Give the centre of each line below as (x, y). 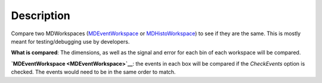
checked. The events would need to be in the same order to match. (93, 72)
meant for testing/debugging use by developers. (70, 41)
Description (41, 16)
